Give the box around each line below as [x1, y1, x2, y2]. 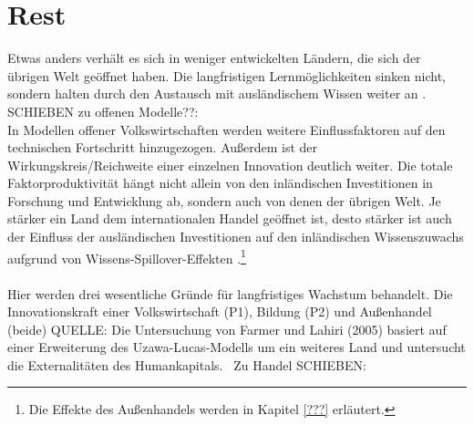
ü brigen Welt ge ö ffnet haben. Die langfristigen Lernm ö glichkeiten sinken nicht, [7, 66, 447, 85]
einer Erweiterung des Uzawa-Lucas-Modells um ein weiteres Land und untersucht [7, 337, 466, 357]
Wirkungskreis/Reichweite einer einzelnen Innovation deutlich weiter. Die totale [7, 155, 453, 174]
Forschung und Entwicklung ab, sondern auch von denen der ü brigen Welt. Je [7, 191, 441, 210]
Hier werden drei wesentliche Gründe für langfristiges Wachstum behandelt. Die [7, 284, 453, 303]
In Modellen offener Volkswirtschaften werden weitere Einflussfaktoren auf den [7, 119, 446, 139]
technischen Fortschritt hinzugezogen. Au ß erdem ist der [7, 138, 318, 157]
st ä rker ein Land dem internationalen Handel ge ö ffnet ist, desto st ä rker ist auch [7, 209, 452, 228]
